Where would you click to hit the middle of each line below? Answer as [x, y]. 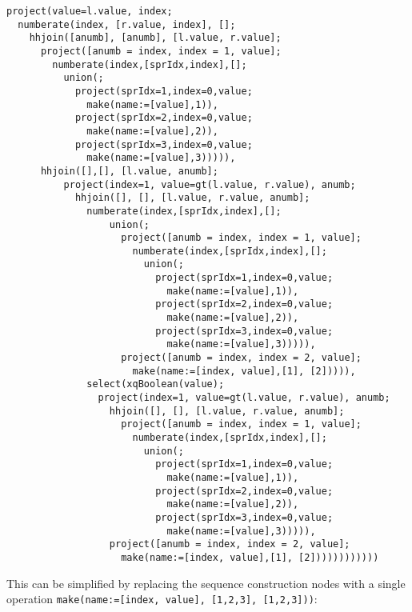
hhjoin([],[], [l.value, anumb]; [129, 171]
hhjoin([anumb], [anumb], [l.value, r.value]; [155, 38]
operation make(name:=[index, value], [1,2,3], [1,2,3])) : [162, 599]
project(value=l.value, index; [90, 11]
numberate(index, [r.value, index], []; [127, 24]
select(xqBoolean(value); [156, 384]
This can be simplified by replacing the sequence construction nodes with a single [206, 583]
